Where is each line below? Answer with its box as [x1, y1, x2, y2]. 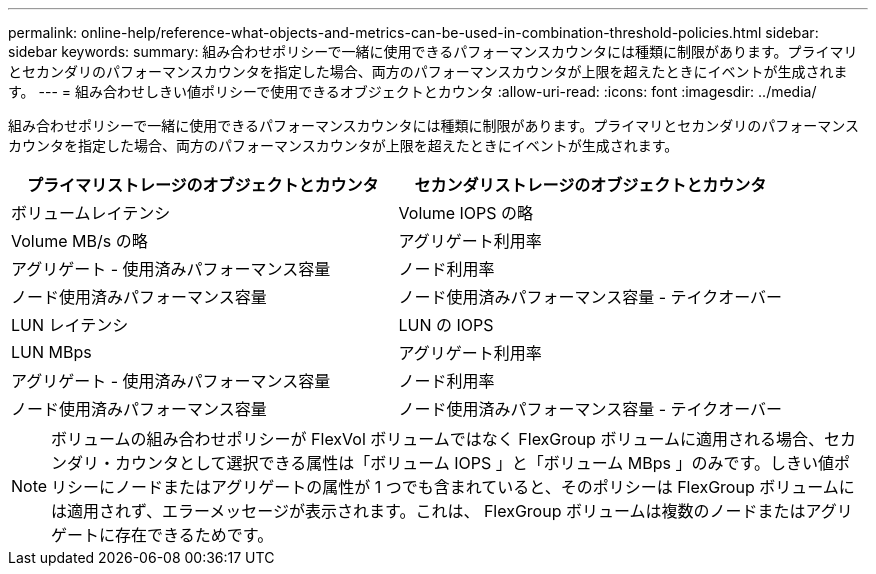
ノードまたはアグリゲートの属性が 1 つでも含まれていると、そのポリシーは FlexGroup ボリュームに [115, 477, 855, 497]
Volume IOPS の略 [398, 203, 534, 223]
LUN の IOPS [398, 315, 494, 335]
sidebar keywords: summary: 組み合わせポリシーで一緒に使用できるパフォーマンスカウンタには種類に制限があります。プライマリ [8, 43, 858, 60]
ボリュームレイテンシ [11, 203, 171, 223]
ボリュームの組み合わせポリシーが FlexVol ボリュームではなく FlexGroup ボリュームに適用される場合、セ [51, 429, 840, 449]
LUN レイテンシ [11, 315, 129, 335]
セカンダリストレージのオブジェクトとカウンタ [414, 175, 767, 195]
